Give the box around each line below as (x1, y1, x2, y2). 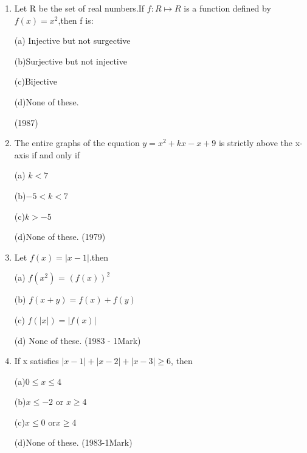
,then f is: (58, 13, 94, 26)
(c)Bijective (14, 75, 57, 88)
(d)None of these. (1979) (14, 230, 106, 243)
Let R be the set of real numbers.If (14, 2, 145, 14)
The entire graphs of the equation (14, 136, 140, 149)
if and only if (32, 148, 80, 161)
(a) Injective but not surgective (14, 34, 131, 47)
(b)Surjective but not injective (14, 54, 127, 67)
